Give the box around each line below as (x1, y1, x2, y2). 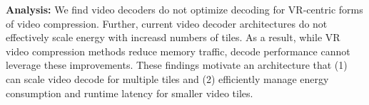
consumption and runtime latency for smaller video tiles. (6, 85, 253, 100)
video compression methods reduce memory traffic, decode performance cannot (6, 43, 350, 58)
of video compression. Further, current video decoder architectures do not (6, 16, 328, 31)
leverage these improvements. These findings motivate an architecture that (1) (6, 57, 348, 72)
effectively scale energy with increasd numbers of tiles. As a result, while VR (6, 30, 340, 45)
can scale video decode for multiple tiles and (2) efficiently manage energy (6, 71, 329, 86)
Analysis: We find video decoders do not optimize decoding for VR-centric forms (6, 2, 363, 16)
